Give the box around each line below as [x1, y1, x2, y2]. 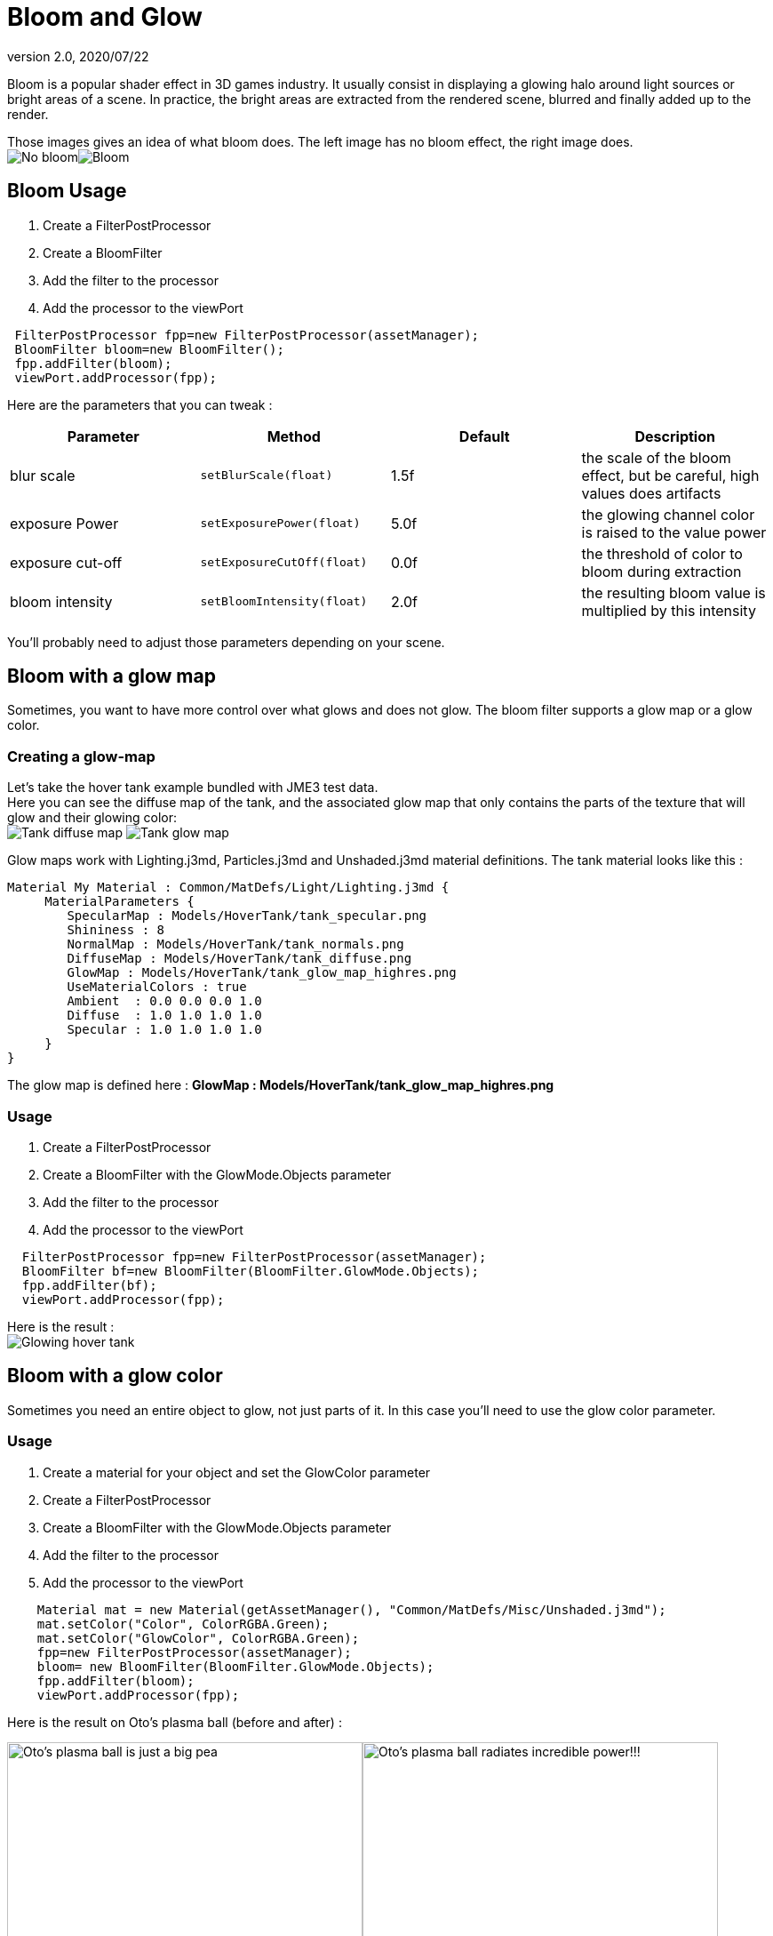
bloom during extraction [581, 562, 742, 580]
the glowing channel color [581, 505, 755, 524]
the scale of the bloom [581, 448, 731, 467]
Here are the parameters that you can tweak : [7, 396, 273, 412]
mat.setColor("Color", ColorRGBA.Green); [36, 1616, 330, 1631]
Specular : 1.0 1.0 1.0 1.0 [67, 1022, 262, 1037]
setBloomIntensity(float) [200, 595, 368, 609]
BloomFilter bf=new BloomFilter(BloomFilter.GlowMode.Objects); [21, 1263, 480, 1278]
